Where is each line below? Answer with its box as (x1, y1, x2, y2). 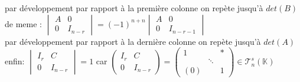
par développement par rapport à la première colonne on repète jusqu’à (5, 2, 263, 14)
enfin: (5, 55, 25, 67)
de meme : (5, 17, 42, 29)
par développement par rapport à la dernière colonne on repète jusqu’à (5, 35, 261, 47)
